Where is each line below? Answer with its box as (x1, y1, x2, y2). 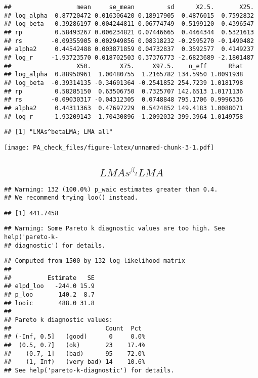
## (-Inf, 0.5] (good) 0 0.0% (4, 333, 146, 341)
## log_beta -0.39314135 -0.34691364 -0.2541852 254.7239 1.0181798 (4, 79, 243, 86)
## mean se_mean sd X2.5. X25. (4, 4, 254, 11)
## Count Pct (4, 324, 142, 332)
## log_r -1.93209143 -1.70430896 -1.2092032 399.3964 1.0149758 (4, 113, 243, 120)
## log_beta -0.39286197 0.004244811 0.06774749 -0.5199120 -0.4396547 (4, 20, 254, 28)
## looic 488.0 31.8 (4, 299, 95, 307)
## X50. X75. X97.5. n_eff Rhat (4, 62, 243, 70)
